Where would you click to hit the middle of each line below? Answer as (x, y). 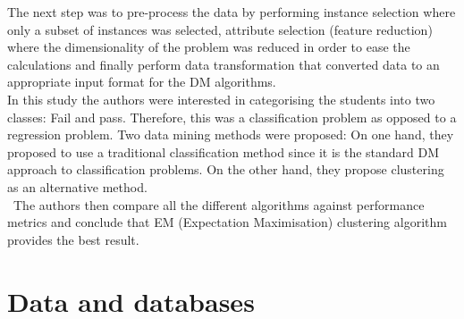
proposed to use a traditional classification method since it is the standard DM (224, 151)
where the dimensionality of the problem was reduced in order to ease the (209, 47)
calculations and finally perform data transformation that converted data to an (224, 64)
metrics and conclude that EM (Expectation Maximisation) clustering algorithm (227, 222)
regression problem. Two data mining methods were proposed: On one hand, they (231, 134)
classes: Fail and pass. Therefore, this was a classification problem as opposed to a (232, 117)
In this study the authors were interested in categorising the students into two (221, 99)
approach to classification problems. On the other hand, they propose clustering (226, 169)
